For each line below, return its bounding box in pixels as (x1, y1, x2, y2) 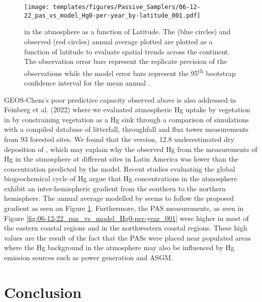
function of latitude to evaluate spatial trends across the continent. (24, 46, 230, 56)
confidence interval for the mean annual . (24, 77, 150, 88)
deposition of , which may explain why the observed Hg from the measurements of (4, 143, 257, 154)
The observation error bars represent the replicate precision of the (24, 56, 227, 66)
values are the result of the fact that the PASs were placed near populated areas (4, 232, 251, 243)
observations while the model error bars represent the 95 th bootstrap (24, 66, 236, 78)
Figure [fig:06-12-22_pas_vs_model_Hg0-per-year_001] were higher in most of (4, 212, 249, 223)
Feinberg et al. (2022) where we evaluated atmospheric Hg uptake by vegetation (4, 104, 250, 115)
